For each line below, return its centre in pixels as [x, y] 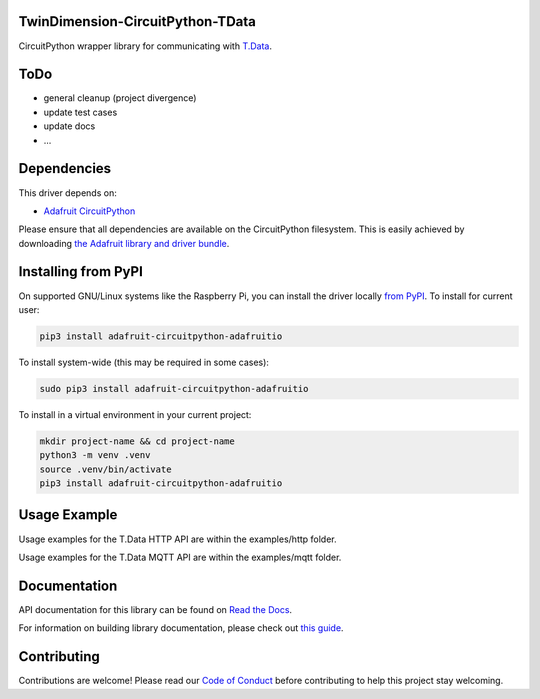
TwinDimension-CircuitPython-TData [137, 21]
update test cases [80, 112]
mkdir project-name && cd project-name [137, 441]
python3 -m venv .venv [95, 455]
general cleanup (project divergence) [120, 98]
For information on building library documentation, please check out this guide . [181, 628]
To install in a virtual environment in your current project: [135, 414]
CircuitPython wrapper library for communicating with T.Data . [145, 46]
